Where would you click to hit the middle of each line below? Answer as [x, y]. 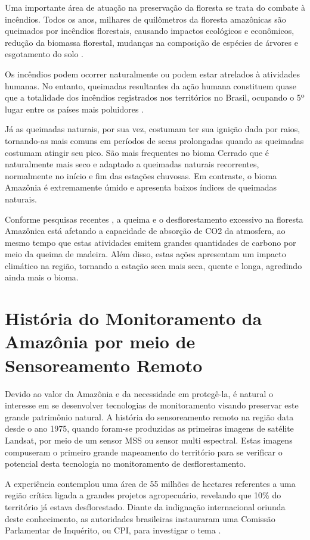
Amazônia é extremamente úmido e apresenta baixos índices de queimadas [141, 187]
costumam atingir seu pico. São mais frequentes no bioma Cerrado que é [137, 152]
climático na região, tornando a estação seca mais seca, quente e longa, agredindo [154, 265]
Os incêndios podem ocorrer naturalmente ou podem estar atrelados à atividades [152, 74]
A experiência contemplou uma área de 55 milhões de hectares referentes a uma [150, 483]
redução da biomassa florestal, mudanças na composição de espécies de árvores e [151, 42]
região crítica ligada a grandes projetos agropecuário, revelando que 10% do [143, 495]
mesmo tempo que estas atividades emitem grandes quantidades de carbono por [151, 242]
